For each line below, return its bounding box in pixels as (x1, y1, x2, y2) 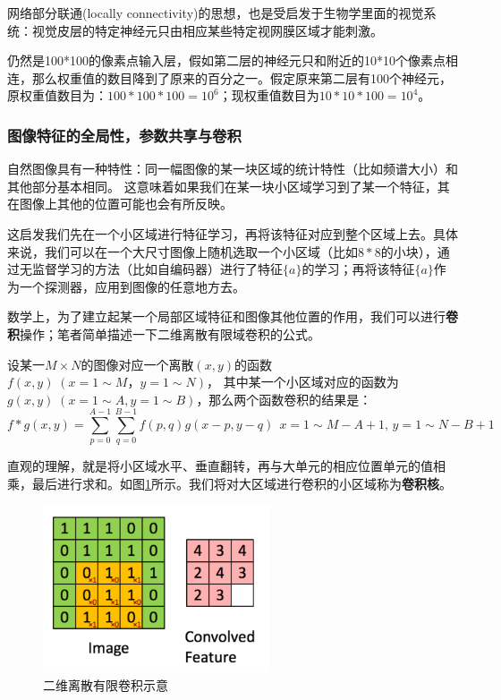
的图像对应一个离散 (81, 354, 194, 373)
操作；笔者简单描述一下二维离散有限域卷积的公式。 (20, 324, 320, 343)
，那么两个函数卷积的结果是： (196, 389, 372, 408)
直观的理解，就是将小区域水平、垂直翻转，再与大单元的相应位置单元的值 (7, 457, 433, 475)
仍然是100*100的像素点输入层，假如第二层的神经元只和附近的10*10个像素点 (7, 51, 446, 70)
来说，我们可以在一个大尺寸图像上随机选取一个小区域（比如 (7, 242, 358, 260)
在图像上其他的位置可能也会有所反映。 (7, 194, 233, 213)
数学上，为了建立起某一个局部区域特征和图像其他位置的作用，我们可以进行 (7, 307, 446, 326)
